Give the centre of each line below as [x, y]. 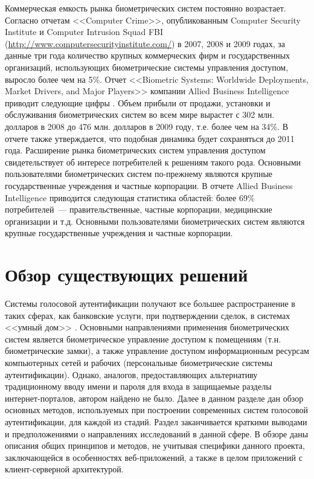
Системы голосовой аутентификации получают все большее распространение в [150, 303]
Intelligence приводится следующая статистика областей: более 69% [130, 197]
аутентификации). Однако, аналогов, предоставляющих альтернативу [131, 374]
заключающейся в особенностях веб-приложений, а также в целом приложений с [154, 457]
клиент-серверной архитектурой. [64, 469]
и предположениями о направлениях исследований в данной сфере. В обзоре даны [157, 433]
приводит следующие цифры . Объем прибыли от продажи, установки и [138, 102]
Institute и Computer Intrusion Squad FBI [84, 32]
